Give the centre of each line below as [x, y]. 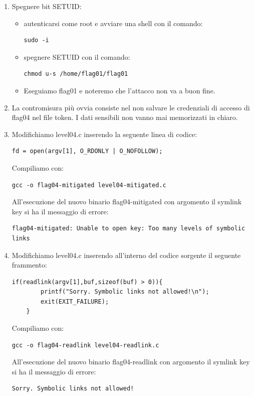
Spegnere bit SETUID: [47, 6]
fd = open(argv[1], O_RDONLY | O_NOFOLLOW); [87, 151]
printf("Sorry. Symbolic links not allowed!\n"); [125, 292]
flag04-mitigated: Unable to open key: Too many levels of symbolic [129, 229]
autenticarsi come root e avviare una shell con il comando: [113, 23]
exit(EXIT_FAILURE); [75, 301]
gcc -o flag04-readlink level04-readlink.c [85, 345]
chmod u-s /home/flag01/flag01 [76, 74]
